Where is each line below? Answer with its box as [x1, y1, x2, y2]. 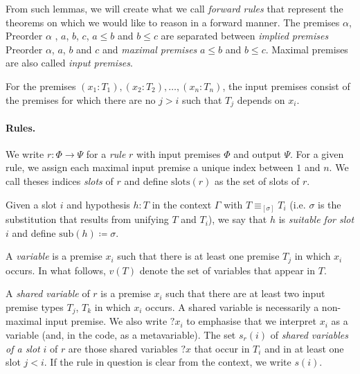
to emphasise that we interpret [186, 314, 316, 328]
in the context [152, 197, 212, 211]
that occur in [194, 341, 250, 355]
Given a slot [6, 197, 57, 211]
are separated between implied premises [161, 28, 329, 43]
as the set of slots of [214, 174, 300, 188]
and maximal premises [102, 42, 197, 56]
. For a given [289, 146, 344, 161]
